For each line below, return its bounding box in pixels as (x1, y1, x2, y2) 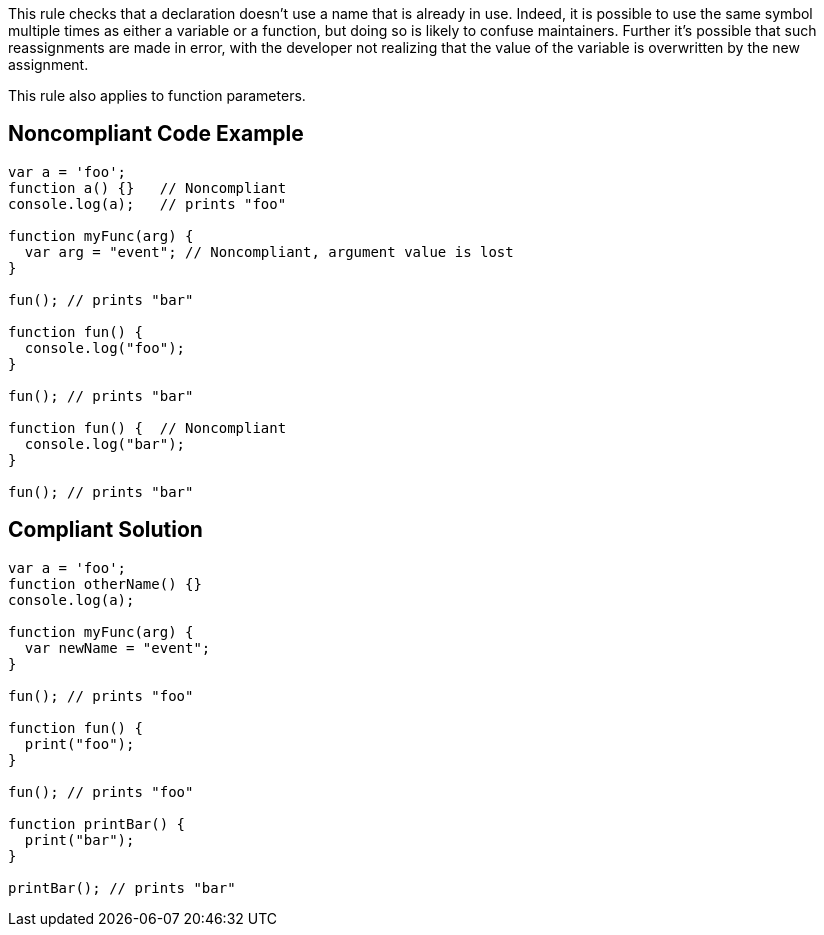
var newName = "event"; (24, 639, 211, 656)
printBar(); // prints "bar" (8, 879, 236, 896)
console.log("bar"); (24, 435, 186, 452)
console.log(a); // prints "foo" (8, 195, 287, 212)
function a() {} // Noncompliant (8, 179, 287, 196)
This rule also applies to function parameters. (8, 87, 306, 104)
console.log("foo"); (24, 339, 186, 356)
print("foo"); (24, 735, 135, 752)
